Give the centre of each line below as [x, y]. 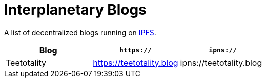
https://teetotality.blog [136, 62]
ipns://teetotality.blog [221, 62]
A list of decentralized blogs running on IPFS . [80, 32]
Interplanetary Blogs [75, 10]
